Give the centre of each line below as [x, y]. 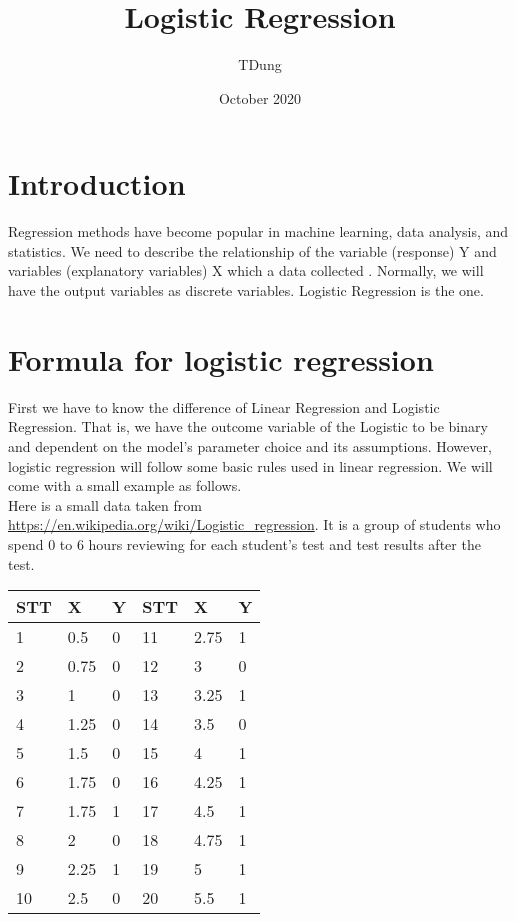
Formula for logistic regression [221, 358]
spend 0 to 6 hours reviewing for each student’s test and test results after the [244, 543]
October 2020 [260, 97]
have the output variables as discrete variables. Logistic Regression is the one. [246, 290]
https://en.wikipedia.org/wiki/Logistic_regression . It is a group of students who [254, 524]
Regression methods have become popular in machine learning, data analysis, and [258, 231]
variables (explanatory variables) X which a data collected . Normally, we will [246, 270]
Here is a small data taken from [105, 504]
